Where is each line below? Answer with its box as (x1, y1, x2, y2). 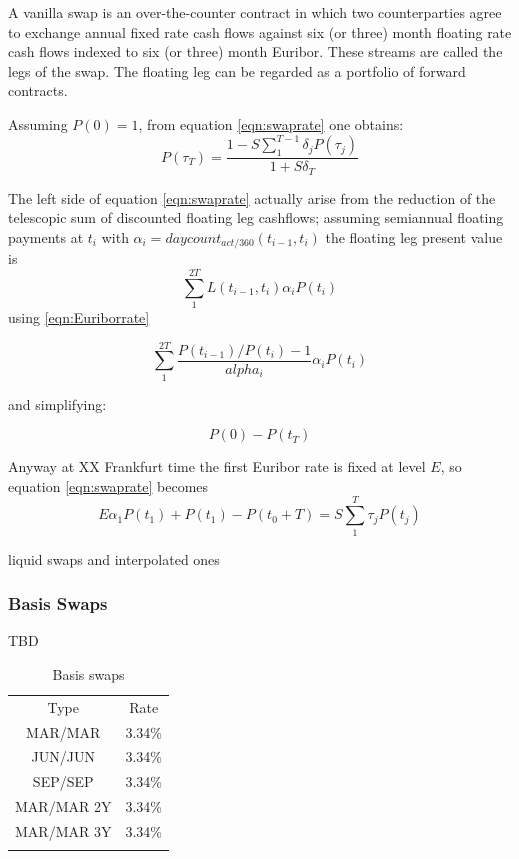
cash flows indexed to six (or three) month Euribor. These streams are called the (8, 41, 503, 62)
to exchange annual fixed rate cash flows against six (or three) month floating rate (8, 21, 512, 42)
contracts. (8, 80, 68, 101)
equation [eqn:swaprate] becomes (8, 475, 209, 496)
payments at (8, 226, 84, 247)
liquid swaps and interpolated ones (8, 548, 220, 569)
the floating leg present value (325, 226, 503, 247)
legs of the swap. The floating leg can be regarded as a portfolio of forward (8, 60, 466, 81)
